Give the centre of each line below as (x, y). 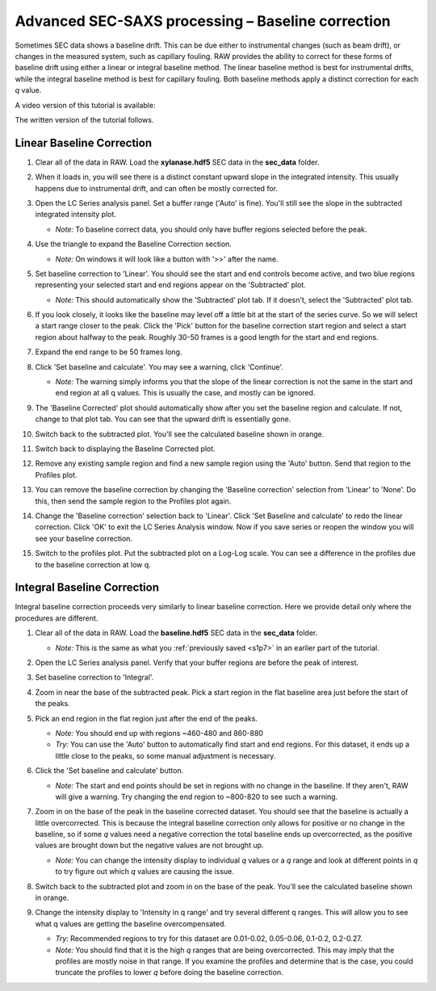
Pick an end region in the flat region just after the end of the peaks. (147, 718)
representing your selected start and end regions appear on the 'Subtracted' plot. (170, 285)
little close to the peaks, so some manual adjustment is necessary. (166, 755)
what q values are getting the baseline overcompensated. (130, 923)
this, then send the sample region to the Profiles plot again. (133, 501)
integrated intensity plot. (76, 215)
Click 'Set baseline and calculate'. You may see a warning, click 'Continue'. (159, 366)
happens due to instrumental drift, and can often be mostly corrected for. (157, 188)
